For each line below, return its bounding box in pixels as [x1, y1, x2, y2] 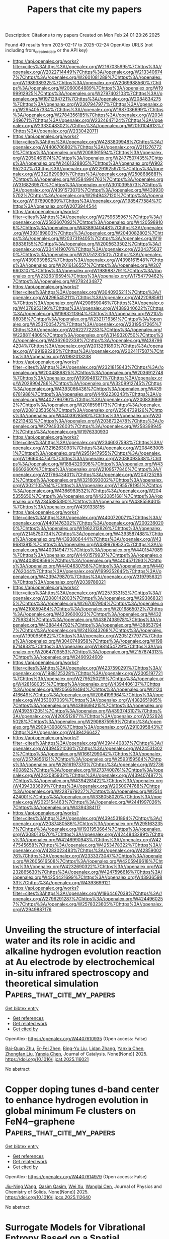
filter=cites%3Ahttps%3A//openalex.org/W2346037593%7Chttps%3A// [12, 439, 163, 445]
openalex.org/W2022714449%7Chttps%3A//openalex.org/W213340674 [12, 69, 162, 75]
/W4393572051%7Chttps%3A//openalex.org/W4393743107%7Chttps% [12, 707, 162, 713]
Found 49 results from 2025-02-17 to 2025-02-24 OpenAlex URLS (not [5, 42, 153, 48]
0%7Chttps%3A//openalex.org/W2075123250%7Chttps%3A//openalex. [12, 251, 162, 257]
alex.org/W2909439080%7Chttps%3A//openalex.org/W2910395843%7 [12, 724, 163, 730]
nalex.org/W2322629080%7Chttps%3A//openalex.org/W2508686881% [12, 171, 163, 177]
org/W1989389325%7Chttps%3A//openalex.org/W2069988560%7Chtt [12, 79, 162, 85]
